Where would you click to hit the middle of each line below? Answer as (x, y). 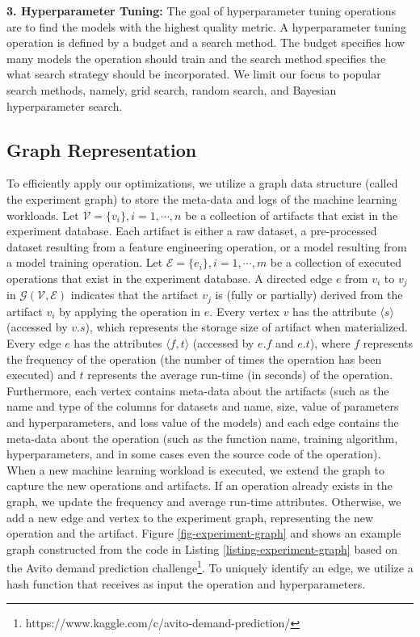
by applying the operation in (130, 311)
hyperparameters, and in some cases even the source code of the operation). (194, 454)
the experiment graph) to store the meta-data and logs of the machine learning (202, 198)
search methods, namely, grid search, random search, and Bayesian (172, 89)
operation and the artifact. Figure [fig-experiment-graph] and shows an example (204, 533)
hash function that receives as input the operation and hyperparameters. (186, 583)
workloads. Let (43, 215)
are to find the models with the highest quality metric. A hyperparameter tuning (207, 26)
